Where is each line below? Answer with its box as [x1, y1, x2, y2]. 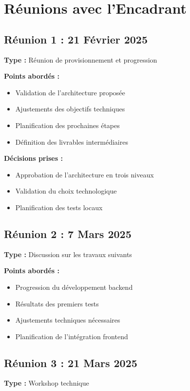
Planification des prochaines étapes [15, 120, 120, 130]
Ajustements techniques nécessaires [15, 315, 120, 325]
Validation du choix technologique [15, 186, 117, 196]
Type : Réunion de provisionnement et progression [4, 54, 157, 65]
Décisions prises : [4, 153, 63, 163]
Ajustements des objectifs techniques [15, 104, 125, 114]
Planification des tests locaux [15, 202, 103, 212]
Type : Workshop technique [4, 378, 89, 388]
